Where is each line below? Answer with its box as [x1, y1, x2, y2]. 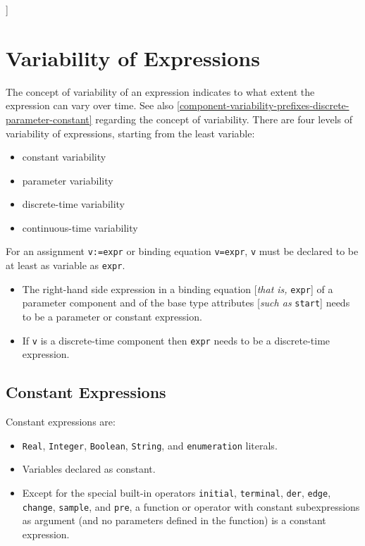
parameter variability [22, 173, 113, 187]
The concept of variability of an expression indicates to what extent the [6, 84, 315, 99]
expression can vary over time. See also [6, 98, 174, 113]
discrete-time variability [22, 197, 125, 211]
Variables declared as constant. [22, 461, 156, 476]
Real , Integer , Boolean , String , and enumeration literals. [22, 438, 278, 452]
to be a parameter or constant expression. [22, 309, 202, 324]
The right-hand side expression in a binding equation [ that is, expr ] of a [22, 281, 333, 296]
